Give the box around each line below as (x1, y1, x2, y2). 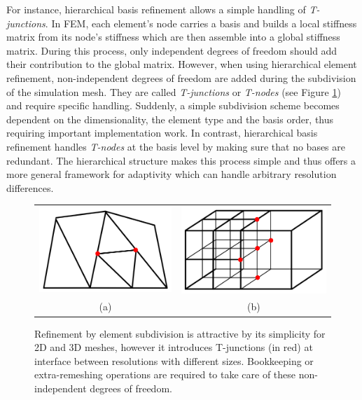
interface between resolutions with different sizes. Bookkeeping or (34, 353, 314, 368)
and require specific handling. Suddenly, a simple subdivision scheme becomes (6, 98, 340, 113)
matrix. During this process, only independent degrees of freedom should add (6, 43, 337, 57)
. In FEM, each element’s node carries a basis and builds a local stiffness (45, 15, 357, 30)
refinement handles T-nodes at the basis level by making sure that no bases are (6, 139, 345, 153)
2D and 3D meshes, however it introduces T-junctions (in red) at (34, 340, 313, 354)
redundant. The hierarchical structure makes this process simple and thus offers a (6, 153, 356, 167)
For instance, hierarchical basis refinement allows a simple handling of (6, 2, 306, 16)
